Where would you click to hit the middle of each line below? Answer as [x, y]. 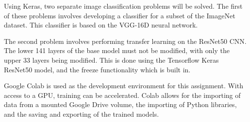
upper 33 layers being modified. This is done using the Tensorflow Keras [111, 60]
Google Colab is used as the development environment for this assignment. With [124, 86]
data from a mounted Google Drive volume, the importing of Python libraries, [120, 104]
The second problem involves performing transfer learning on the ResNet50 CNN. [125, 41]
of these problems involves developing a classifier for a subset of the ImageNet [120, 15]
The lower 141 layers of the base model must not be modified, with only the [117, 50]
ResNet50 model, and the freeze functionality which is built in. [97, 69]
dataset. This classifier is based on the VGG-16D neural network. [101, 25]
